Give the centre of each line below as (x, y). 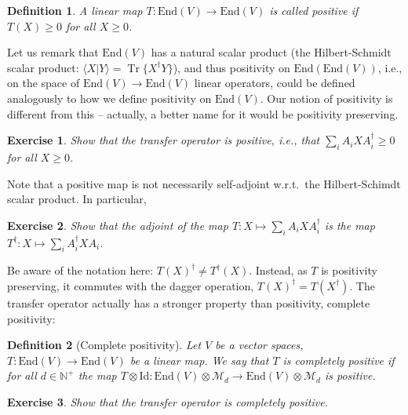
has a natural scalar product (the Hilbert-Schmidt (271, 52)
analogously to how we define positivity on (109, 98)
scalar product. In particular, (77, 199)
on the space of (44, 83)
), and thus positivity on (231, 67)
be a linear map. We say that (199, 360)
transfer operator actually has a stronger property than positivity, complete (189, 302)
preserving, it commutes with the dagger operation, (131, 285)
